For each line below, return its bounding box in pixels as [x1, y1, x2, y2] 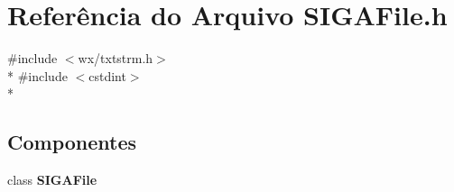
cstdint [88, 66, 126, 85]
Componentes [7, 128, 137, 156]
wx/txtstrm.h [78, 49, 153, 68]
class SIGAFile [7, 170, 97, 189]
